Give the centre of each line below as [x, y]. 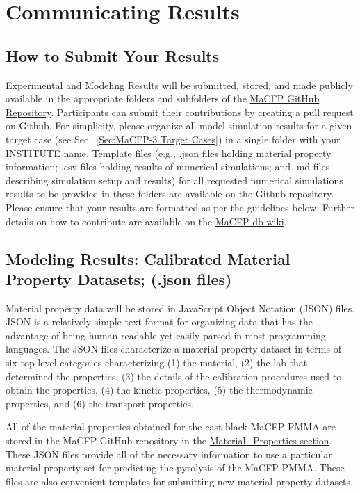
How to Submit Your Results [113, 55]
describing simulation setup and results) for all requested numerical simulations [174, 180]
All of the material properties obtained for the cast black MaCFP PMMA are [171, 427]
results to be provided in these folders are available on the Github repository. [170, 194]
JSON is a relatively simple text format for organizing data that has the [159, 322]
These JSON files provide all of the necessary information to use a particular [169, 454]
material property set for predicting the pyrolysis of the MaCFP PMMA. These [175, 468]
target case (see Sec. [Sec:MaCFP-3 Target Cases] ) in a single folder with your [173, 139]
